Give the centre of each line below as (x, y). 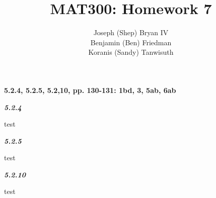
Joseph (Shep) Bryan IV (131, 32)
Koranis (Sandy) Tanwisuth (131, 52)
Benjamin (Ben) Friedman (131, 42)
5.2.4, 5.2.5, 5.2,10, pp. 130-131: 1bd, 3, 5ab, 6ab (90, 90)
